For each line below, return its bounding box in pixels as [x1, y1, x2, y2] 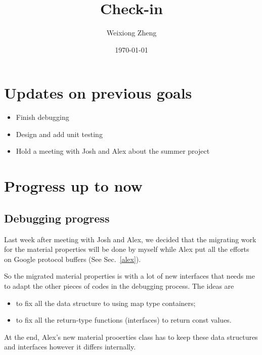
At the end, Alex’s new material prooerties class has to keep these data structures [4, 331, 258, 342]
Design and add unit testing [16, 128, 103, 139]
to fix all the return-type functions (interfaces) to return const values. [16, 315, 232, 325]
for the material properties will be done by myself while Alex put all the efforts [4, 244, 249, 254]
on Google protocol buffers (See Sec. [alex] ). [4, 253, 141, 264]
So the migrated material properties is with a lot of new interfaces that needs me [4, 271, 255, 281]
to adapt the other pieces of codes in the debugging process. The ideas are [4, 280, 234, 291]
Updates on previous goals [4, 82, 192, 103]
